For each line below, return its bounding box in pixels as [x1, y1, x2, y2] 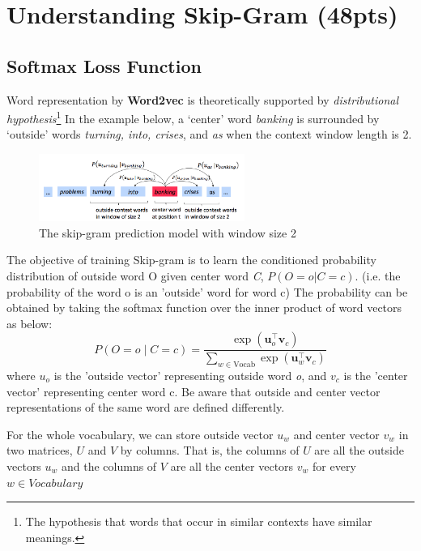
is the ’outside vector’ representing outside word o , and [53, 366, 327, 383]
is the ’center [343, 366, 408, 383]
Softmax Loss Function [6, 53, 202, 78]
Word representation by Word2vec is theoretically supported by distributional [6, 91, 399, 108]
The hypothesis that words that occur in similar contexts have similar [25, 513, 372, 530]
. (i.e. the [355, 267, 401, 284]
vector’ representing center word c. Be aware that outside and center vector [6, 382, 381, 399]
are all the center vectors [170, 457, 294, 474]
